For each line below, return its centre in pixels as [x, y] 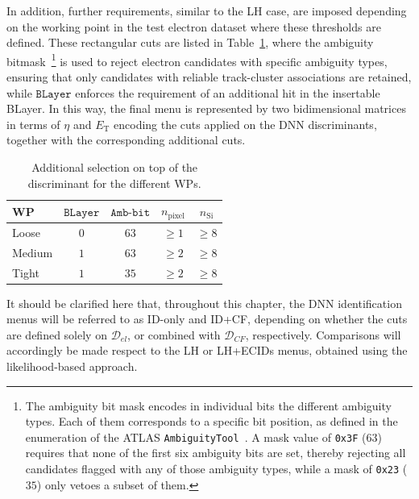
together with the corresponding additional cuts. [126, 140]
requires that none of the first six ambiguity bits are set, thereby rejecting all [216, 453]
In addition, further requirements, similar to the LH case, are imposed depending [207, 10]
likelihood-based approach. [72, 366]
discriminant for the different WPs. [114, 183]
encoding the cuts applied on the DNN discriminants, [245, 124]
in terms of [33, 124]
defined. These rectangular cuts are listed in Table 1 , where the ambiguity [190, 42]
